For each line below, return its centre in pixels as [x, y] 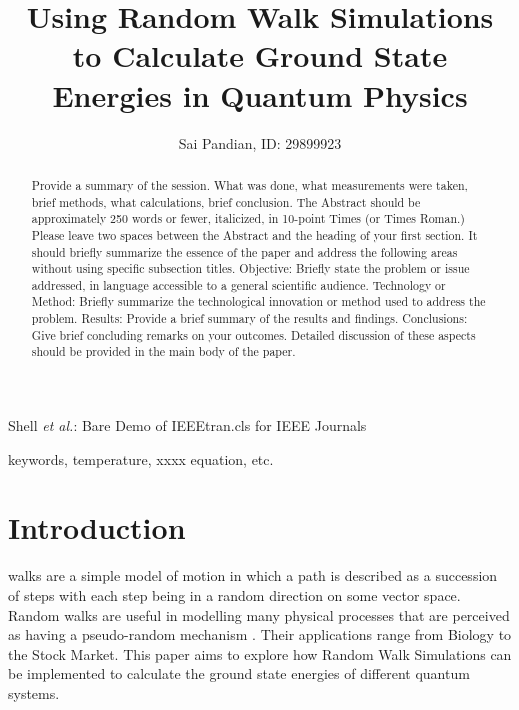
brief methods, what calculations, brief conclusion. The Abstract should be [226, 201]
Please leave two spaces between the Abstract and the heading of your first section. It [254, 234]
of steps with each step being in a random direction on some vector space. [234, 595]
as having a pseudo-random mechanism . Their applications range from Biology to [260, 634]
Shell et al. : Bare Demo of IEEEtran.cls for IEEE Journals [187, 425]
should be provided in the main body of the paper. [163, 351]
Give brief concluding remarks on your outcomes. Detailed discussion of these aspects [253, 334]
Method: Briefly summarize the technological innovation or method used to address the [258, 301]
